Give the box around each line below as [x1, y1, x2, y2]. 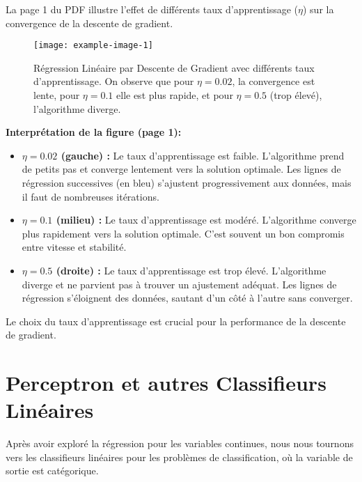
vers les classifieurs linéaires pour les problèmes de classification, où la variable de [6, 449, 353, 464]
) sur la [303, 2, 334, 16]
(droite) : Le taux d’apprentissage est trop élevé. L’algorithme [56, 263, 326, 277]
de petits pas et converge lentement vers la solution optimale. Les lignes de [22, 162, 341, 176]
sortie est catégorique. [6, 463, 99, 478]
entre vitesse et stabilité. [22, 240, 127, 254]
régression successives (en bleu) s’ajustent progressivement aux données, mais [22, 176, 352, 189]
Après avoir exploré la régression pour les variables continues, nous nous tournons [6, 436, 354, 451]
